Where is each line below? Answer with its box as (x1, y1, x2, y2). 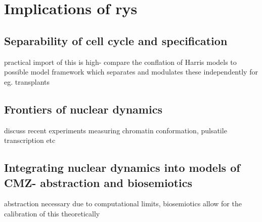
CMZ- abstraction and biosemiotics (4, 174, 193, 190)
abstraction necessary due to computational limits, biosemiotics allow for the (4, 198, 242, 209)
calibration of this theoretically (4, 208, 100, 218)
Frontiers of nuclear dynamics (4, 101, 162, 117)
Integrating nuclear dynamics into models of (4, 160, 240, 175)
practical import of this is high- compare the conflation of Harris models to (4, 56, 237, 67)
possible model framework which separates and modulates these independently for (4, 66, 258, 77)
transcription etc (4, 135, 56, 145)
